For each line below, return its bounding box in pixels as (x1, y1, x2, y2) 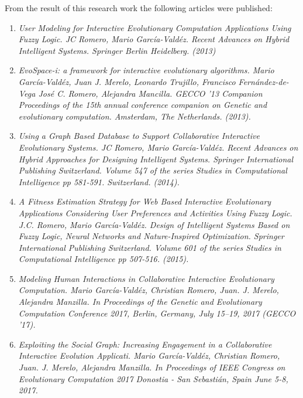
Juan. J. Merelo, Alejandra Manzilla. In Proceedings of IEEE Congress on (18, 361, 285, 373)
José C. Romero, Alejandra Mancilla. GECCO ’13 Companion (38, 87, 263, 99)
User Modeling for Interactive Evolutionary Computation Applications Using (18, 21, 291, 33)
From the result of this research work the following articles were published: (5, 2, 273, 13)
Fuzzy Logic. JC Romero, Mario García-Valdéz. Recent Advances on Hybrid (18, 33, 290, 45)
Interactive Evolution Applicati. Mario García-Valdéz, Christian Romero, (18, 349, 280, 362)
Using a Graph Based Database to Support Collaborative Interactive (18, 130, 260, 142)
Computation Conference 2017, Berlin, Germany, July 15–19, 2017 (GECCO (18, 307, 296, 319)
